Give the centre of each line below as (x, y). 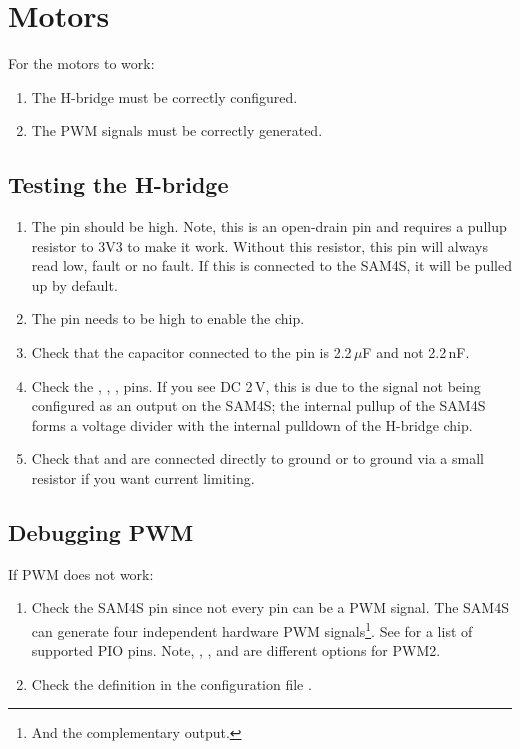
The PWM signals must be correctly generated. (177, 130)
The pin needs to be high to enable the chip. (168, 318)
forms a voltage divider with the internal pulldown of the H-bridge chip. (252, 424)
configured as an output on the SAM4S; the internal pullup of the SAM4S (258, 405)
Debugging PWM (101, 532)
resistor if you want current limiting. (143, 478)
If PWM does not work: (81, 573)
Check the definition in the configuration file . (171, 683)
